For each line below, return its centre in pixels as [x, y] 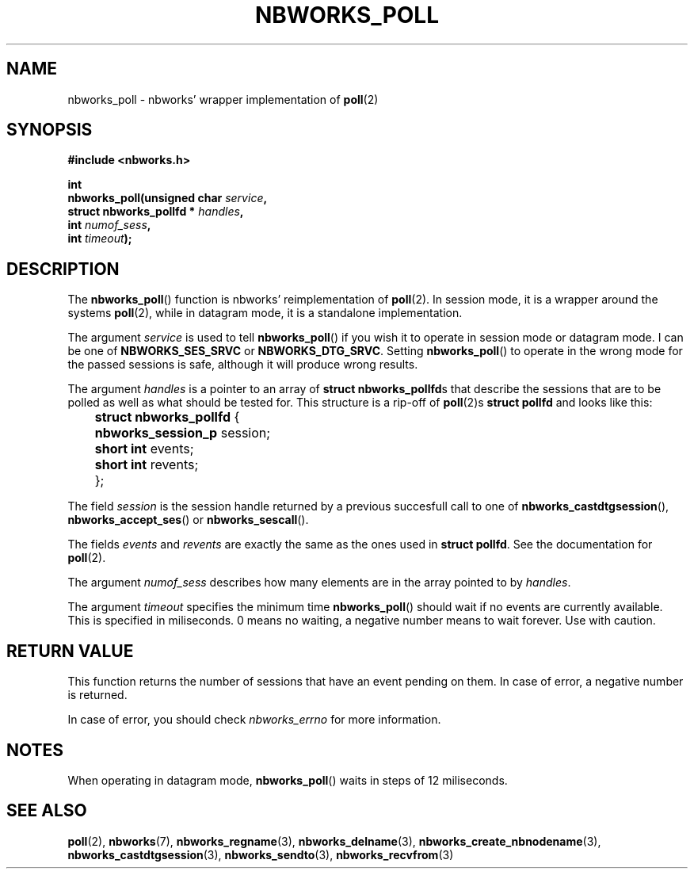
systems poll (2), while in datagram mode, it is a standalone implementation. [265, 313]
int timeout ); [100, 239]
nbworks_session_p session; [183, 433]
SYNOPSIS [50, 130]
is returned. [97, 695]
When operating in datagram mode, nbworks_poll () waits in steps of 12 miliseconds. [288, 780]
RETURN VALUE [70, 651]
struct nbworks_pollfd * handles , [156, 212]
